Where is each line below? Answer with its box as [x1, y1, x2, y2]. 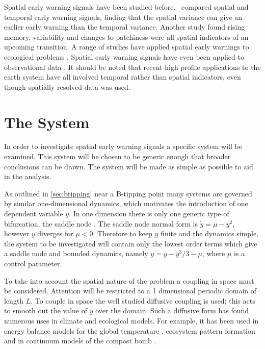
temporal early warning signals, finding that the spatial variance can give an [4, 11, 243, 22]
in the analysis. [4, 171, 51, 182]
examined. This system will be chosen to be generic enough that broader [4, 151, 231, 162]
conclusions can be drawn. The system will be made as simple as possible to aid [4, 161, 253, 171]
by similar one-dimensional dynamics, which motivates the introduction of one [4, 198, 248, 209]
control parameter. [4, 258, 62, 268]
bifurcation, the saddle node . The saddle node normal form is [4, 218, 198, 229]
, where [202, 248, 225, 259]
